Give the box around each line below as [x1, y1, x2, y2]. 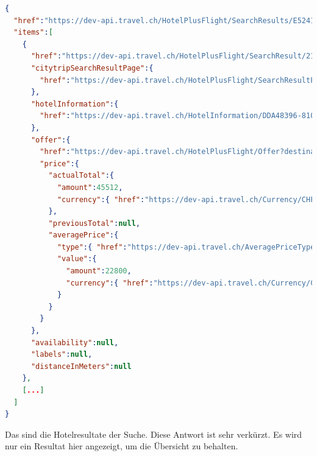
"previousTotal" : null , [48, 219, 140, 228]
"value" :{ [57, 254, 97, 264]
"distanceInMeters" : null [30, 362, 132, 371]
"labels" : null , [30, 350, 93, 359]
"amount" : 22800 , [66, 267, 132, 276]
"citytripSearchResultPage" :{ [30, 63, 154, 72]
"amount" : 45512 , [57, 183, 123, 192]
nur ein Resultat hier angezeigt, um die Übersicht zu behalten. [5, 440, 238, 452]
